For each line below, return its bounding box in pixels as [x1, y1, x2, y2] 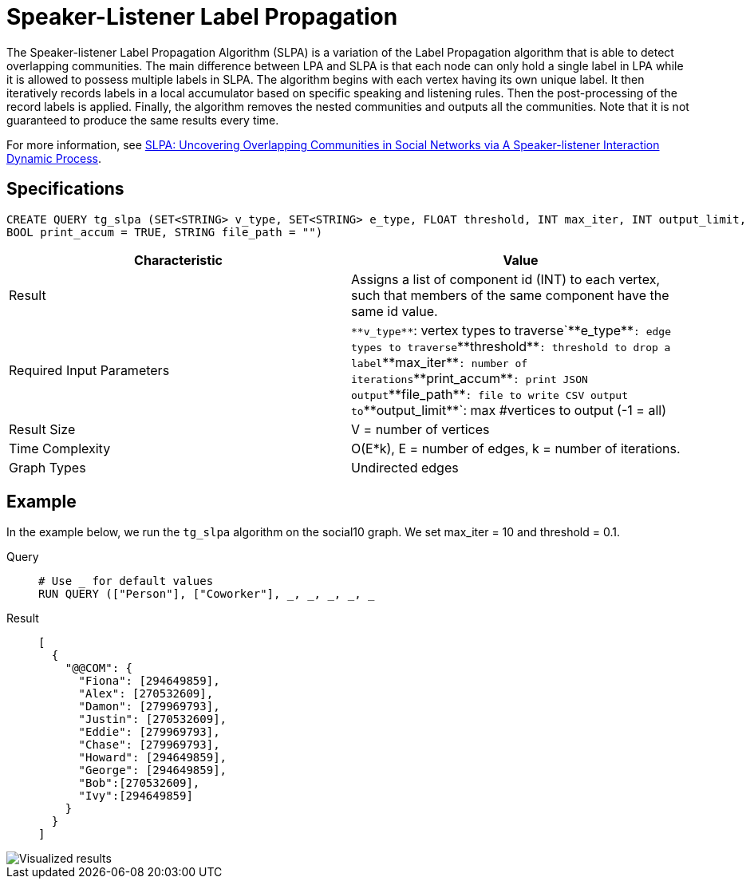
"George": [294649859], [78, 764, 227, 777]
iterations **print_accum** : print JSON [351, 369, 588, 386]
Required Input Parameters [9, 362, 170, 378]
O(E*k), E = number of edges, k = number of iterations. [351, 440, 681, 456]
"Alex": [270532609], [78, 687, 214, 701]
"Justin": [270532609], [78, 713, 227, 726]
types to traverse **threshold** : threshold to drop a [351, 338, 671, 354]
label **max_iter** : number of [351, 354, 528, 370]
